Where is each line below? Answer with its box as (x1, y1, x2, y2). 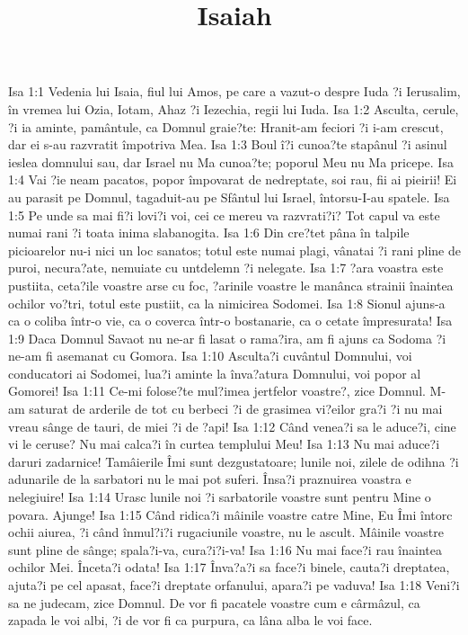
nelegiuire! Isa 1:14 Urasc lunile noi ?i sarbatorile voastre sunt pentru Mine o (8, 487, 431, 506)
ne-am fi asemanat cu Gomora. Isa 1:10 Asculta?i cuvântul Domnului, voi (8, 346, 412, 365)
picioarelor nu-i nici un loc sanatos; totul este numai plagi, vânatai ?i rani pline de (8, 240, 461, 259)
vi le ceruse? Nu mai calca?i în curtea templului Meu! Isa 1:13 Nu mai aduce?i (8, 434, 440, 453)
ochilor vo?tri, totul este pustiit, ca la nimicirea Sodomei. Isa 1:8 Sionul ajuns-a (8, 293, 446, 312)
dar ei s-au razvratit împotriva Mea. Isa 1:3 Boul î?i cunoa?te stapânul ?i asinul (8, 135, 447, 154)
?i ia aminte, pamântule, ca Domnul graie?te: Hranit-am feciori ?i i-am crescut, (8, 117, 444, 136)
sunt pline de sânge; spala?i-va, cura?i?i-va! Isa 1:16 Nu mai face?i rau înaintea (8, 540, 442, 559)
